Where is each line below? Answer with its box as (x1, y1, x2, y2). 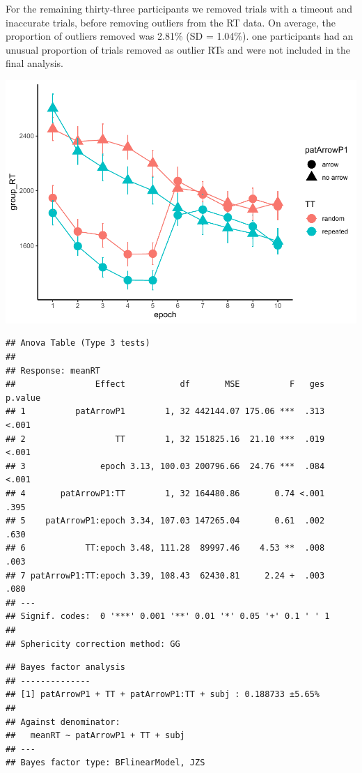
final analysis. (6, 56, 64, 70)
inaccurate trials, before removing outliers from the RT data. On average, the (6, 15, 336, 29)
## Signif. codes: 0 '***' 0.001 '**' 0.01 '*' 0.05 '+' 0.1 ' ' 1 (6, 611, 330, 622)
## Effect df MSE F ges (6, 379, 325, 390)
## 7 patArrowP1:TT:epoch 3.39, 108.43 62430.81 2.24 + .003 (6, 570, 325, 581)
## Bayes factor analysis (6, 662, 125, 673)
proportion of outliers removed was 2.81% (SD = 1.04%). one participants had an (6, 29, 354, 43)
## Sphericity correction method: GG (6, 638, 180, 649)
